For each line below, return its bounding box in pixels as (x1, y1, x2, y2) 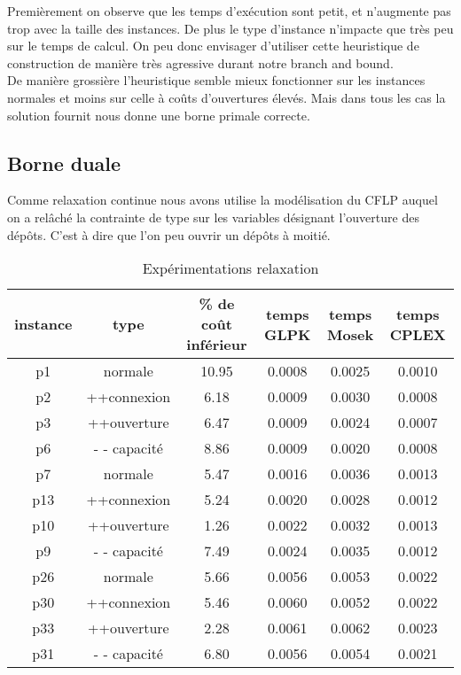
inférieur (186, 334, 247, 355)
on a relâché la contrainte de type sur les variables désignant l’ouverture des (7, 207, 419, 226)
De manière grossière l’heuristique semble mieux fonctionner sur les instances (7, 71, 426, 89)
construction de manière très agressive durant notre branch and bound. (7, 53, 394, 72)
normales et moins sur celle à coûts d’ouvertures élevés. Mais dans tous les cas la (7, 88, 446, 106)
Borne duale (7, 149, 121, 176)
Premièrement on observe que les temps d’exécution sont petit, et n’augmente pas (7, 2, 451, 19)
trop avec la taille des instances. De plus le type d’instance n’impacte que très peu (7, 19, 454, 37)
